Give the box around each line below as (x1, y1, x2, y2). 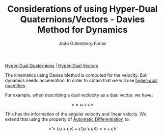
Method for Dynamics (37, 24, 128, 35)
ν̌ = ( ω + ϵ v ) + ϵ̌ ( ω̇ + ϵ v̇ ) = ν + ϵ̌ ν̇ (48, 126, 117, 132)
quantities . (5, 82, 27, 89)
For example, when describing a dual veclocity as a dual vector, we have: (5, 92, 153, 98)
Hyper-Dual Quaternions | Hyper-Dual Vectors (5, 63, 99, 68)
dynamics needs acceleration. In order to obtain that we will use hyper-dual (5, 77, 158, 83)
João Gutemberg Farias (58, 40, 107, 46)
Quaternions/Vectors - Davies (20, 14, 145, 25)
